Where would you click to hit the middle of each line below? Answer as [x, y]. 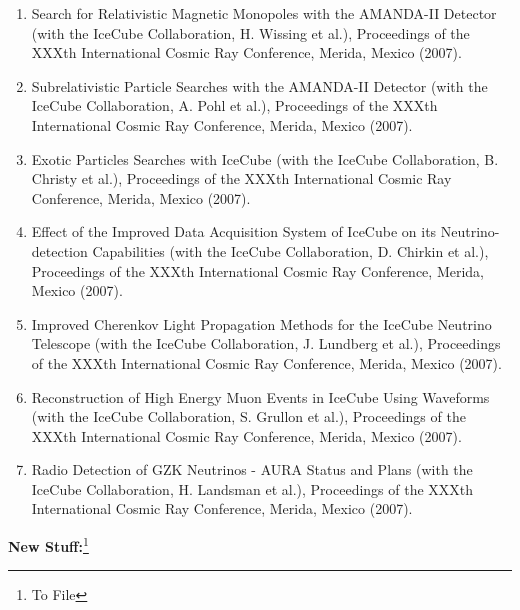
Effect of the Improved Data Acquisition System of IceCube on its [234, 231]
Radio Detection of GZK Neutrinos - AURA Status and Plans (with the [252, 469]
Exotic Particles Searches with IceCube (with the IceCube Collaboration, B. [265, 158]
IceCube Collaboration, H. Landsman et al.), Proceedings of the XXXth [252, 488]
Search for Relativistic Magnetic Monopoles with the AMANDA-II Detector [264, 13]
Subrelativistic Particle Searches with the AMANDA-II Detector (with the [259, 85]
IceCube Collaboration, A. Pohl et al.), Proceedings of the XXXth [234, 105]
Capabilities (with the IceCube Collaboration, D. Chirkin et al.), [290, 250]
